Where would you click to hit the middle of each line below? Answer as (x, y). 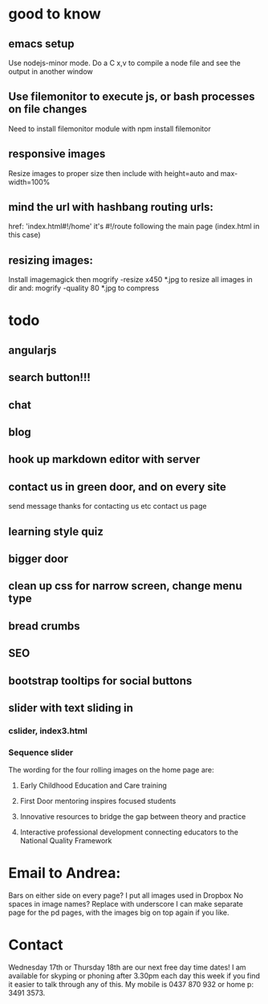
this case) (25, 235)
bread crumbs (44, 626)
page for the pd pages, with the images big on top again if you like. (119, 912)
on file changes (48, 109)
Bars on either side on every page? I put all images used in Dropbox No (126, 895)
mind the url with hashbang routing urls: (111, 207)
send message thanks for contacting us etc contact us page (108, 506)
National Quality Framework (66, 841)
